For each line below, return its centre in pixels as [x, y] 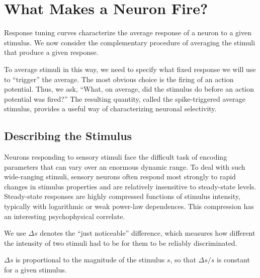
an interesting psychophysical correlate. [65, 216]
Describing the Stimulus [68, 136]
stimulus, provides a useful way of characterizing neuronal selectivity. [110, 109]
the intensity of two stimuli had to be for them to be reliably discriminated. [121, 242]
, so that [183, 260]
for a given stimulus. [35, 270]
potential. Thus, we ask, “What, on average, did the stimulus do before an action [129, 89]
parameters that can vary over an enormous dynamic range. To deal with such [125, 166]
